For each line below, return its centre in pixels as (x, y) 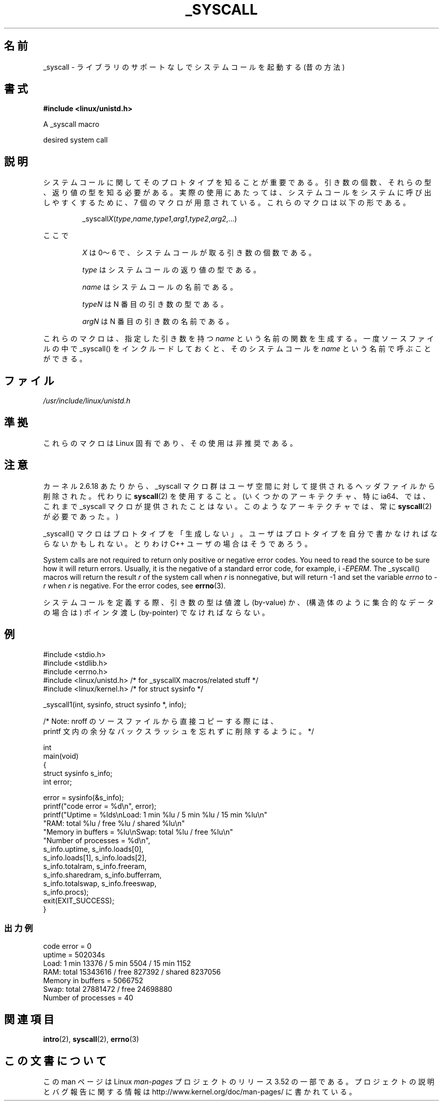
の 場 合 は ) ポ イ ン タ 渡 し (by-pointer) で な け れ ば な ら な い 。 (156, 612)
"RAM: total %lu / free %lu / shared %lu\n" (114, 823)
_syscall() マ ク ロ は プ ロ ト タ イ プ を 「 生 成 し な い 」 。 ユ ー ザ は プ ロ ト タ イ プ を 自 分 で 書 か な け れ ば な (240, 533)
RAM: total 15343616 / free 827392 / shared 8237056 (132, 972)
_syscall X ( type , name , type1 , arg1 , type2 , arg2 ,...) (160, 219)
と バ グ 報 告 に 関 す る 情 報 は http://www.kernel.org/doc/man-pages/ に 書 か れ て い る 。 (200, 1092)
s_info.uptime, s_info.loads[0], (93, 849)
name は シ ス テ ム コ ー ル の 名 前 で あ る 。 (160, 287)
